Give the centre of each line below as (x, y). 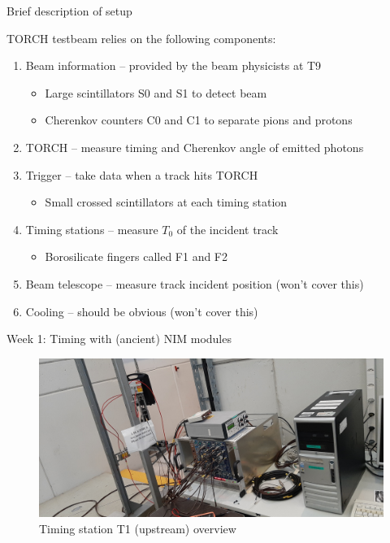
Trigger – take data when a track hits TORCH (142, 174)
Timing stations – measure (92, 229)
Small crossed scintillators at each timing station (166, 202)
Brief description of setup (69, 11)
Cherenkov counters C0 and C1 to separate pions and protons (199, 120)
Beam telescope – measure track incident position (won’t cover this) (195, 283)
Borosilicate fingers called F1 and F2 (136, 256)
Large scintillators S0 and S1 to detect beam (156, 92)
